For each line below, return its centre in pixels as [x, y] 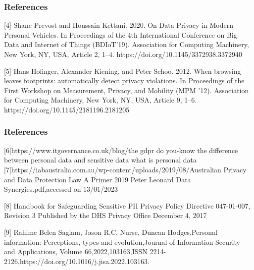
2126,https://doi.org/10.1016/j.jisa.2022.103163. [77, 261]
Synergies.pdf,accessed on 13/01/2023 [61, 189]
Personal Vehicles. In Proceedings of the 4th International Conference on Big [121, 34]
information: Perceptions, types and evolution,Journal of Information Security [122, 242]
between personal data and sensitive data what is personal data [100, 160]
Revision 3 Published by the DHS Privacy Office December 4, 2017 [105, 215]
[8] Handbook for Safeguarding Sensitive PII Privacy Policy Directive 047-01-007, [127, 205]
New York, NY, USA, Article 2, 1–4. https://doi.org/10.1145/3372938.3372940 [123, 54]
